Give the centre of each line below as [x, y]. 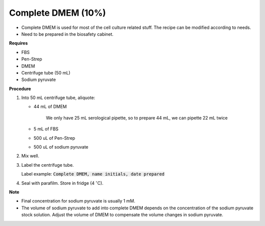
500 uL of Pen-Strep [54, 138]
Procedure [20, 89]
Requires [18, 43]
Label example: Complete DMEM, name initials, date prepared [93, 174]
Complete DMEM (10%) [58, 13]
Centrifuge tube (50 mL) [46, 73]
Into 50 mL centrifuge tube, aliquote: [58, 98]
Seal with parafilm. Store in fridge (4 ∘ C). [62, 183]
